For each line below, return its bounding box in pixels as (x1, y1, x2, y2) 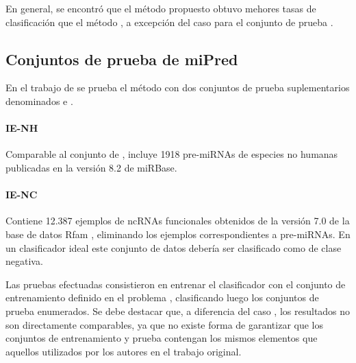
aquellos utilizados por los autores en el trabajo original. (5, 344, 242, 358)
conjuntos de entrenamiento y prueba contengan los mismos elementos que (5, 331, 318, 345)
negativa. (5, 254, 43, 268)
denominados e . (5, 93, 73, 108)
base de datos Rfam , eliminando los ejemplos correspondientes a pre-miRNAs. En (5, 226, 351, 241)
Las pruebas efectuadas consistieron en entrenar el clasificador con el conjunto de (5, 277, 346, 291)
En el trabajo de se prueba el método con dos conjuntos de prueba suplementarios (5, 80, 350, 95)
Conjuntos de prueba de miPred (5, 48, 238, 69)
